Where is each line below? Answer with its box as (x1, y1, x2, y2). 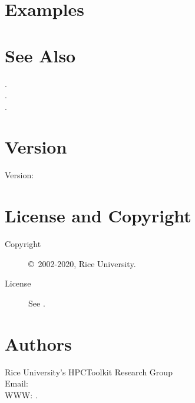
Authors (5, 331, 72, 355)
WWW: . (5, 388, 38, 401)
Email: (5, 377, 28, 389)
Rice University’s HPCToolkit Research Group (5, 365, 173, 378)
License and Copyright (5, 204, 191, 228)
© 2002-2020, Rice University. (28, 257, 136, 269)
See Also (5, 43, 76, 67)
